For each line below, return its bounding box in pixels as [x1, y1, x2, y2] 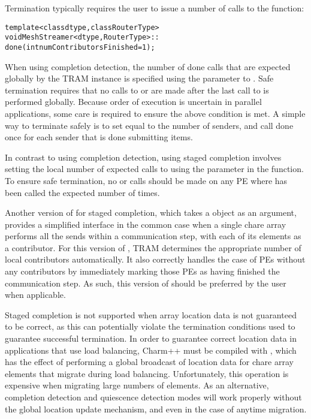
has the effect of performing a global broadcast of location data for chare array [5, 355, 294, 368]
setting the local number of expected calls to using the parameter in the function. [5, 162, 304, 175]
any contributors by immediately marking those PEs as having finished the [5, 265, 280, 278]
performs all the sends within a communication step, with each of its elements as [5, 230, 301, 242]
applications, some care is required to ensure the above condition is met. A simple [5, 107, 306, 119]
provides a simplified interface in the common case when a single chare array [5, 218, 286, 230]
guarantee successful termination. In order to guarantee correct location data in [5, 332, 297, 345]
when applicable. [5, 288, 66, 301]
